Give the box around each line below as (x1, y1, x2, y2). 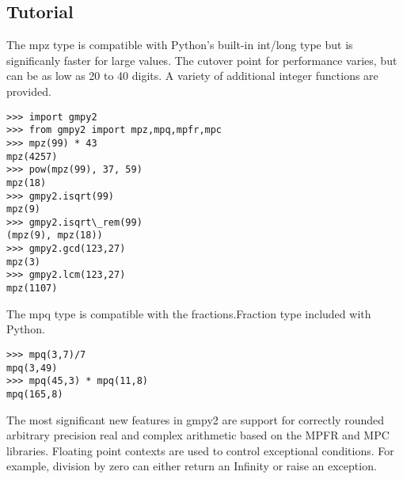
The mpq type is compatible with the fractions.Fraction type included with (6, 305, 371, 321)
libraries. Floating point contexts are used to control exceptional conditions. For (6, 442, 394, 458)
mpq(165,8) (6, 388, 63, 400)
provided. (6, 82, 51, 99)
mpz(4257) (6, 150, 58, 162)
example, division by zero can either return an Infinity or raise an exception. (6, 458, 377, 474)
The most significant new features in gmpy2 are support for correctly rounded (6, 411, 384, 428)
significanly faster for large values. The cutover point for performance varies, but (6, 51, 397, 68)
